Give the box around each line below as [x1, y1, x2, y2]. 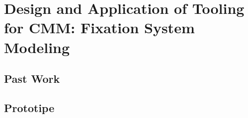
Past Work [4, 71, 60, 86]
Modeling [4, 37, 70, 57]
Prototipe [4, 100, 55, 115]
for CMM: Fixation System [4, 17, 195, 38]
